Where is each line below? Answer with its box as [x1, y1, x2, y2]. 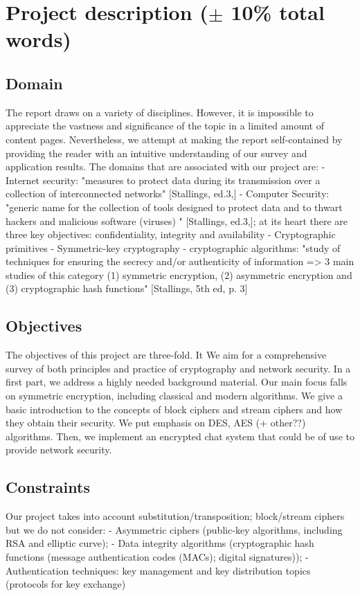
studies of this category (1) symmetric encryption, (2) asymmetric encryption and [6, 267, 352, 282]
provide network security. [6, 442, 112, 457]
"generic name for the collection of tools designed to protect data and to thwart [6, 199, 343, 214]
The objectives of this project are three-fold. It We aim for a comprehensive [6, 347, 327, 362]
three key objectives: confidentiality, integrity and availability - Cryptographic [6, 227, 336, 242]
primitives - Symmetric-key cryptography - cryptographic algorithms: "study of [6, 240, 341, 255]
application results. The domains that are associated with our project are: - [6, 159, 325, 174]
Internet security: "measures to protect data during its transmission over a [6, 172, 321, 187]
